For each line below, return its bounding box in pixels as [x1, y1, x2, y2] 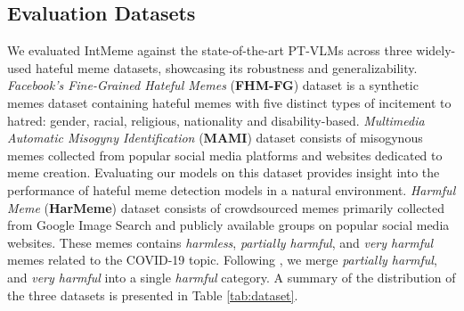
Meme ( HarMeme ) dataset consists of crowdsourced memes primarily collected [7, 198, 445, 217]
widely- [416, 41, 456, 60]
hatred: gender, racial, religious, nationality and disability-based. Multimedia [7, 110, 425, 129]
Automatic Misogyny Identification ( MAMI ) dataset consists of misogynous [7, 128, 423, 147]
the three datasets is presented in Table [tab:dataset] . [7, 285, 298, 304]
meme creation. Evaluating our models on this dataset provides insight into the [7, 163, 440, 182]
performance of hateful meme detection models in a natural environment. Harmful [7, 180, 456, 199]
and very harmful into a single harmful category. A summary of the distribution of [7, 267, 456, 286]
